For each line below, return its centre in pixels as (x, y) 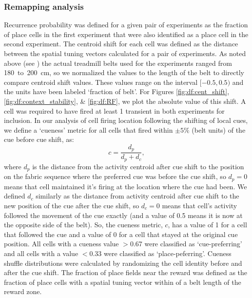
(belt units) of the (219, 129)
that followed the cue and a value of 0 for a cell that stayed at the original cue (121, 234)
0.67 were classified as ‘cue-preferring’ (186, 244)
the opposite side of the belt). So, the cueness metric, (83, 225)
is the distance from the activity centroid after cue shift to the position (138, 166)
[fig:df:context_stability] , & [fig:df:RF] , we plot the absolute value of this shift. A (125, 101)
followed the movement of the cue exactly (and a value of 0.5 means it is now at (123, 215)
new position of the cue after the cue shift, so (72, 205)
